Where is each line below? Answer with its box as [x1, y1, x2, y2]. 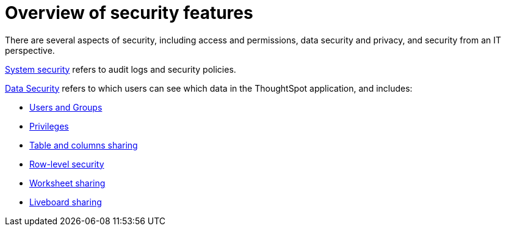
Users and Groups [29, 101, 103, 112]
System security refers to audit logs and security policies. [5, 64, 236, 75]
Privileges [29, 120, 69, 131]
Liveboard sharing [29, 196, 102, 207]
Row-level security [29, 158, 104, 169]
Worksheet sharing [29, 177, 106, 188]
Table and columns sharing [29, 139, 138, 150]
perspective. [5, 45, 55, 56]
